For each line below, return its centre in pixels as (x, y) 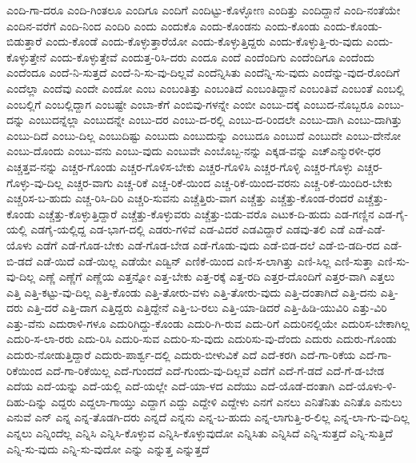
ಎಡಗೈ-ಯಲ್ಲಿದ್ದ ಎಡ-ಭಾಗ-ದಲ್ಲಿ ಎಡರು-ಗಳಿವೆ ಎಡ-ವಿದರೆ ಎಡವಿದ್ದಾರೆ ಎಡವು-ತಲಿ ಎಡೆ (188, 229)
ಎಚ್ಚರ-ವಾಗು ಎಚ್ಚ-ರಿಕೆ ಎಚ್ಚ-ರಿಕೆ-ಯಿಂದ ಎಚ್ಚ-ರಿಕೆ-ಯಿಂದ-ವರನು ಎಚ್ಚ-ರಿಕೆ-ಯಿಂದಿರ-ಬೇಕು (230, 182)
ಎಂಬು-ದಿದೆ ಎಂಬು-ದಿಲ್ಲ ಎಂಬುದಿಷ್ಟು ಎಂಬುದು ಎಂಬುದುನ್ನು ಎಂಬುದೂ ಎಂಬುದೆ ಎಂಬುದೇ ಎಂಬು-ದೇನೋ (204, 135)
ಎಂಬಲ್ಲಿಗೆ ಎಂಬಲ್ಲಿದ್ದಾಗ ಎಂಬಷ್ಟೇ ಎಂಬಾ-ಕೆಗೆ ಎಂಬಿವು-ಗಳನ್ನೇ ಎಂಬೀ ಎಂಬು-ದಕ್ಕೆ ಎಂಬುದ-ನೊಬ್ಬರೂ (190, 104)
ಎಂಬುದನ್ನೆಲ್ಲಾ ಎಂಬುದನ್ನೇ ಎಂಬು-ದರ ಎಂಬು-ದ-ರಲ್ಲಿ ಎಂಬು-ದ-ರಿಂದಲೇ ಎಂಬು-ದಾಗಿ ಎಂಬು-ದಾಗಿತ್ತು (215, 120)
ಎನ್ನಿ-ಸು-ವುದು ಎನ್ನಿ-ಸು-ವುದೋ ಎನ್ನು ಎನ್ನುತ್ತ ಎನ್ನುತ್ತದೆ (108, 448)
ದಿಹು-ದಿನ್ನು (27, 401)
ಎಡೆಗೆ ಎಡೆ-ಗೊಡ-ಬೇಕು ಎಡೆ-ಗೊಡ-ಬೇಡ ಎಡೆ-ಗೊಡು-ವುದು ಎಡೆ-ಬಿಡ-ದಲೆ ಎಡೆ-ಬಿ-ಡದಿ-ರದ (208, 244)
